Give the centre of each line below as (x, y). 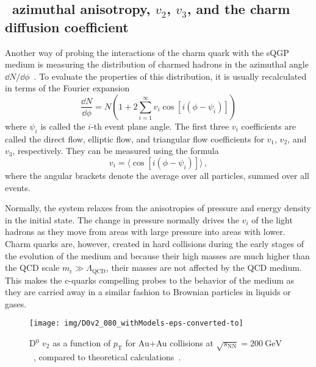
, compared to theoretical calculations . (107, 356)
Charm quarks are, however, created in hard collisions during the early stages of (154, 243)
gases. (16, 303)
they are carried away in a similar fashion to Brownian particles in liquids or (148, 292)
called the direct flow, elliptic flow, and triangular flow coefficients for (135, 138)
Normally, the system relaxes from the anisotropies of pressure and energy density (158, 208)
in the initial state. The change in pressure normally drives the (122, 219)
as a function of (82, 343)
